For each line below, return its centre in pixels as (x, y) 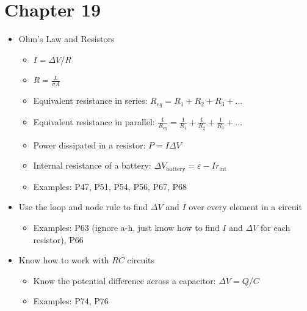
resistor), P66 (58, 239)
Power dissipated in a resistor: (89, 145)
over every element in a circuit (245, 207)
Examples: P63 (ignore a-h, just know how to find (126, 228)
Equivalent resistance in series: (90, 101)
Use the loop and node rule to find (83, 207)
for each (275, 228)
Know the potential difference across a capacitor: (125, 280)
